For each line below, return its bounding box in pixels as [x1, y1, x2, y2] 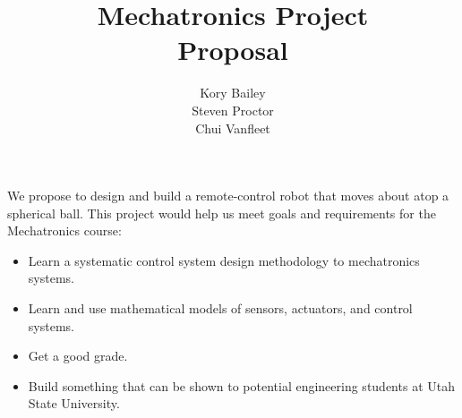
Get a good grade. [28, 346, 128, 365]
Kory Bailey [200, 83, 266, 102]
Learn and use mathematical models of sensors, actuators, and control [28, 299, 413, 318]
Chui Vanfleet [195, 118, 270, 137]
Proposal [177, 31, 288, 68]
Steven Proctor [192, 100, 274, 119]
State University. [28, 394, 120, 413]
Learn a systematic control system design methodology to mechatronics [28, 251, 420, 269]
